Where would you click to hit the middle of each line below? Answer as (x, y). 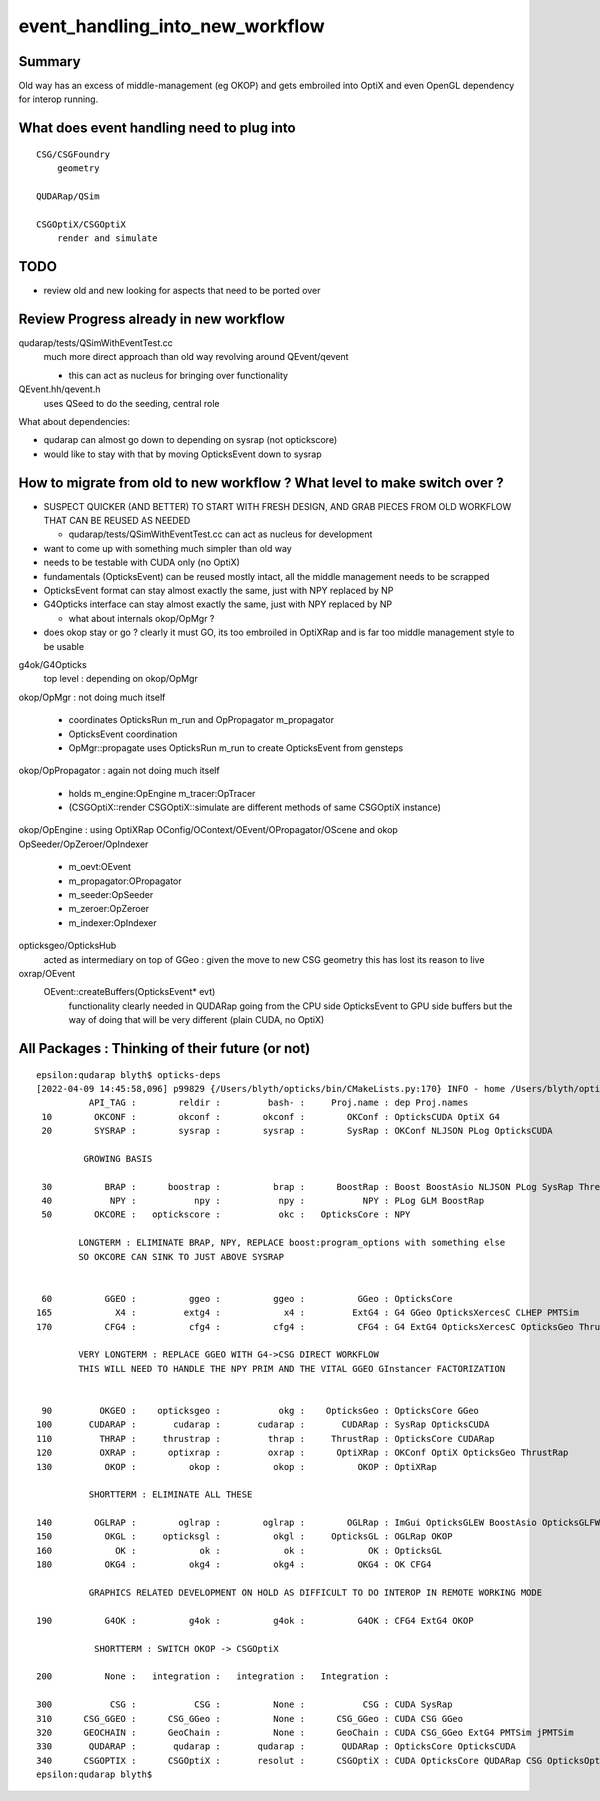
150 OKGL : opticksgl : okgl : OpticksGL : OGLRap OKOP (244, 1536)
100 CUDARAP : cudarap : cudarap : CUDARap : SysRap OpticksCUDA (263, 1424)
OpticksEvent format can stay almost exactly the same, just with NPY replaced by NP (218, 590)
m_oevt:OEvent (100, 867)
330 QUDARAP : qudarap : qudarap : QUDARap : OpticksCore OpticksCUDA (276, 1746)
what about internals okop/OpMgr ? (141, 618)
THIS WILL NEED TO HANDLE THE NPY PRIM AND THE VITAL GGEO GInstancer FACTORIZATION (292, 1368)
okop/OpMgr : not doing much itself (92, 697)
